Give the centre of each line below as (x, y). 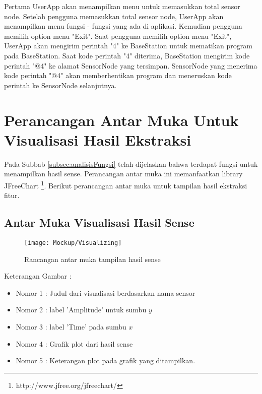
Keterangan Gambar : (38, 276)
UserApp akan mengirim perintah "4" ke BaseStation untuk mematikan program (128, 46)
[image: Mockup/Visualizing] (73, 243)
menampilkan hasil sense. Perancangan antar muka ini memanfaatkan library (123, 174)
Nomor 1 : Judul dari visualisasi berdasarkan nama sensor (106, 292)
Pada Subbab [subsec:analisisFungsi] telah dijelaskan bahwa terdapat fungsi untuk (131, 163)
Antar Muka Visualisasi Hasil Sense (99, 222)
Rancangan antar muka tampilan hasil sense (92, 259)
